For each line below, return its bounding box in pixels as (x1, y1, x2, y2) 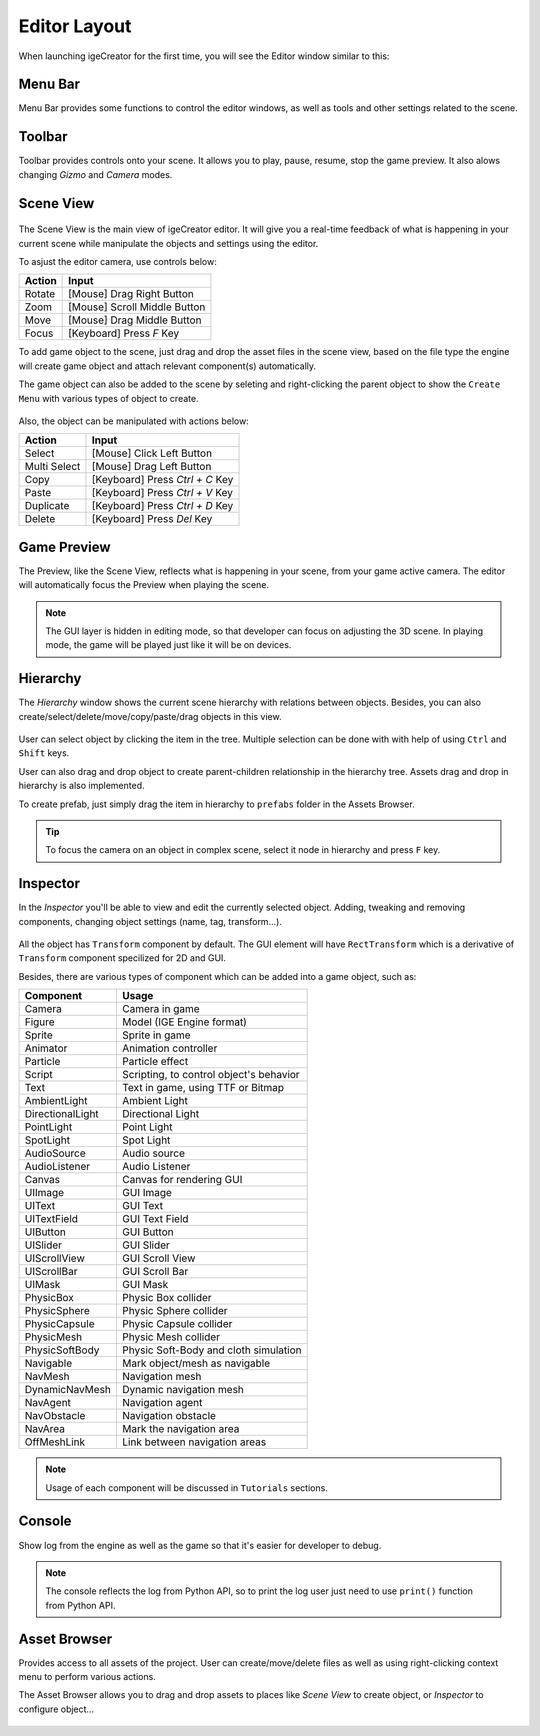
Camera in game (121, 1002, 200, 1016)
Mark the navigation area (121, 1422, 240, 1436)
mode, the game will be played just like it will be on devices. (45, 639, 292, 651)
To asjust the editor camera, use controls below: (18, 255, 217, 267)
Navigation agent (121, 1396, 203, 1410)
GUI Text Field (121, 1212, 189, 1226)
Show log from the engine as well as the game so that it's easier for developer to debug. (18, 1539, 382, 1551)
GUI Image (121, 1186, 172, 1200)
